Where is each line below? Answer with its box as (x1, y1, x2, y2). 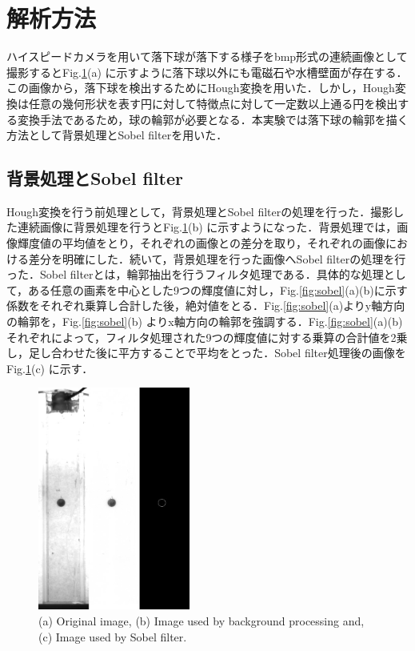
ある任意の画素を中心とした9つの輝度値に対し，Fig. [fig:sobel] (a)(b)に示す (28, 281, 408, 298)
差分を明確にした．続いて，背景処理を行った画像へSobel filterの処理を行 (28, 250, 406, 267)
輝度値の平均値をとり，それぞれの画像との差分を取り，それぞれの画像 (17, 235, 385, 251)
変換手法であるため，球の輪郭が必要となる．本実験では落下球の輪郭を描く (17, 111, 409, 127)
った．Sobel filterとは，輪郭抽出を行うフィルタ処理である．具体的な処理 (6, 266, 384, 283)
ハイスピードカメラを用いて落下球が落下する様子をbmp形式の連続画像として (6, 48, 408, 65)
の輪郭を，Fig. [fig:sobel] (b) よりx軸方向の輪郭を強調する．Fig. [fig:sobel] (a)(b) (6, 313, 403, 330)
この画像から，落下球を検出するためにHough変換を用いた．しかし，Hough (6, 79, 395, 96)
